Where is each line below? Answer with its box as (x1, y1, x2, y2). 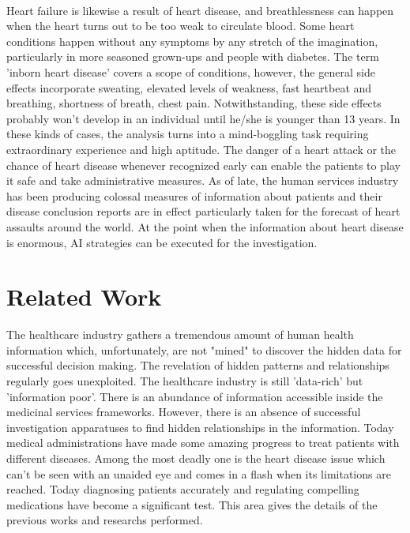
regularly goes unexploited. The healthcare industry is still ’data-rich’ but (6, 373, 363, 388)
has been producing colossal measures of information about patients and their (6, 187, 382, 204)
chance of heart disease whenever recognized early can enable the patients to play (6, 156, 401, 173)
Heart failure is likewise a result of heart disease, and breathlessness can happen (6, 2, 394, 18)
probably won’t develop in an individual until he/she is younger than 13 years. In (6, 110, 401, 126)
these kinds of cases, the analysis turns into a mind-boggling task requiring (6, 126, 369, 142)
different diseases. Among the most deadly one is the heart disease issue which (6, 449, 386, 466)
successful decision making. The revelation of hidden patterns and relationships (6, 357, 389, 373)
